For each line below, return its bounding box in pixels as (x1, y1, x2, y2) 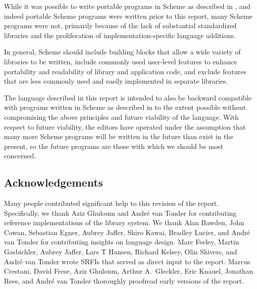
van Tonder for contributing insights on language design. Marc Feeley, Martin (4, 237, 239, 247)
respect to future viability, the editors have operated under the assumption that (4, 121, 246, 132)
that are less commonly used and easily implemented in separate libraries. (4, 76, 228, 86)
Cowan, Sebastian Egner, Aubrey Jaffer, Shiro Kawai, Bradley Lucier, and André (4, 227, 250, 237)
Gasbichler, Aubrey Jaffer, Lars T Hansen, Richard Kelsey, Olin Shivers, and (4, 246, 237, 257)
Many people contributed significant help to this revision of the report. (4, 198, 219, 208)
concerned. (4, 150, 36, 161)
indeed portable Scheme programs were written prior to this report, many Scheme (4, 10, 253, 21)
